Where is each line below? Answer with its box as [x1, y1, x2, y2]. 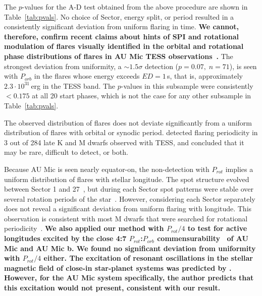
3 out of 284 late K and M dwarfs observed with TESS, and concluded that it [4, 137, 244, 147]
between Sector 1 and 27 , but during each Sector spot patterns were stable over [4, 184, 253, 194]
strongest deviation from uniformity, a [4, 61, 122, 71]
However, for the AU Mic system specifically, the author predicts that [4, 272, 254, 283]
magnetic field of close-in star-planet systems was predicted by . [4, 262, 232, 273]
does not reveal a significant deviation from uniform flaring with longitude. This [4, 203, 252, 214]
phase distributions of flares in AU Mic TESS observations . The [4, 50, 233, 61]
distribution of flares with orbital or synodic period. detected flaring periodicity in [4, 127, 258, 138]
